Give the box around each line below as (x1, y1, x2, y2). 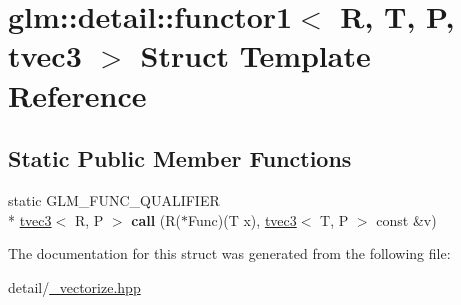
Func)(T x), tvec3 (188, 209, 297, 230)
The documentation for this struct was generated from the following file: (8, 243, 451, 264)
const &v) (376, 209, 437, 230)
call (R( (131, 209, 182, 230)
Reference (8, 74, 147, 115)
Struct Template (140, 35, 371, 76)
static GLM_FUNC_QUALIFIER (8, 189, 220, 210)
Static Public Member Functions (8, 143, 352, 174)
